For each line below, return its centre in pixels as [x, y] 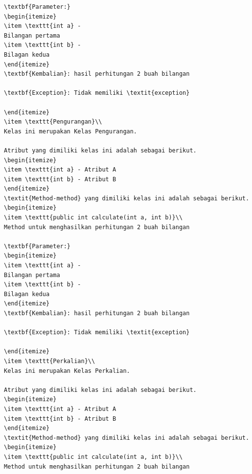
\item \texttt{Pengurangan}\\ [53, 122]
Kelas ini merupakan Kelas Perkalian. [67, 371]
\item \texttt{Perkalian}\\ [50, 361]
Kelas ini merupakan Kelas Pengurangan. [71, 131]
